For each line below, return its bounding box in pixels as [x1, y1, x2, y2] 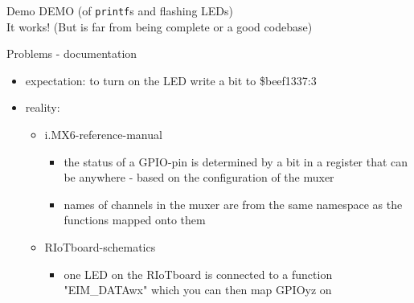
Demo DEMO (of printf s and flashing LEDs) [6, 2, 233, 18]
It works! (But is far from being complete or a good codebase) [6, 18, 313, 35]
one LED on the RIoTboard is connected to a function [64, 265, 333, 282]
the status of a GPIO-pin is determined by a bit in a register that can [64, 153, 408, 170]
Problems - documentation [6, 45, 137, 62]
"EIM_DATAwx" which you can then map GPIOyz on [64, 281, 332, 298]
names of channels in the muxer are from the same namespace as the [64, 195, 403, 212]
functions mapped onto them [64, 211, 206, 228]
